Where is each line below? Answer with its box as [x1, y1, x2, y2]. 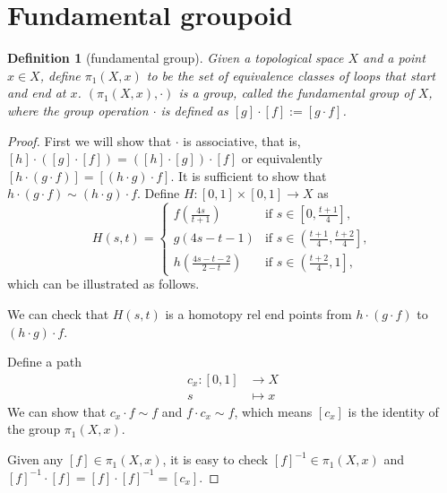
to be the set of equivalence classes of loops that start [146, 65, 436, 84]
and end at [7, 83, 66, 102]
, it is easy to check [162, 450, 269, 469]
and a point [363, 48, 426, 67]
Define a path [7, 352, 82, 371]
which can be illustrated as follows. [7, 274, 200, 293]
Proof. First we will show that [7, 131, 172, 150]
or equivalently [241, 149, 322, 168]
